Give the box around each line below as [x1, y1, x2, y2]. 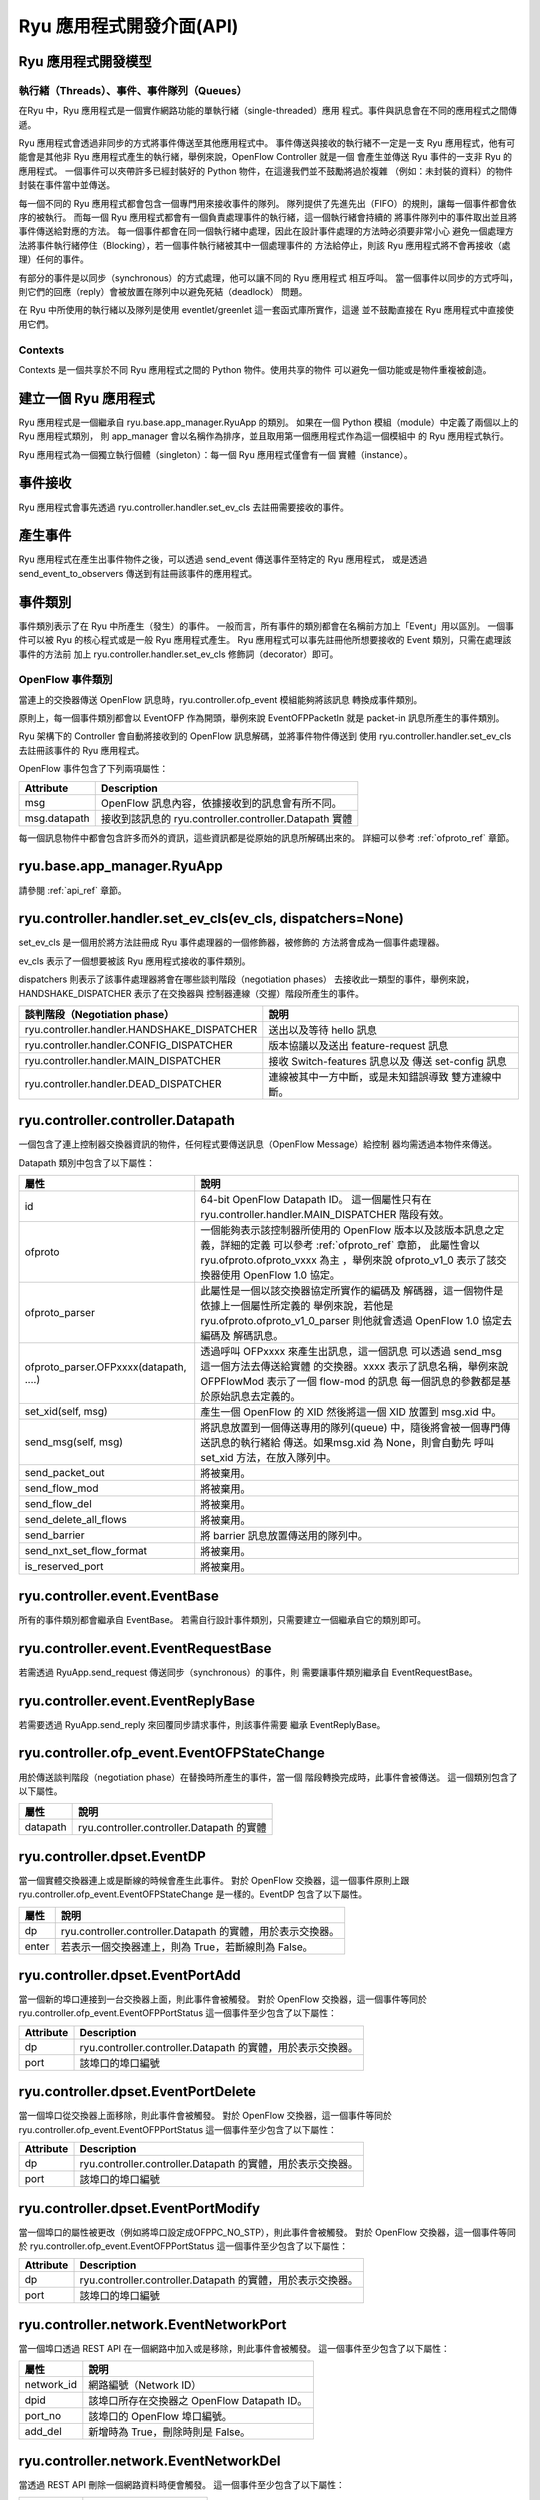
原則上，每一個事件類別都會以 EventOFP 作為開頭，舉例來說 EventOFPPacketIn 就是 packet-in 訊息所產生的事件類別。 [18, 712, 505, 724]
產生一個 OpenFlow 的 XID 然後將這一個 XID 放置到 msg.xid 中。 [200, 1405, 502, 1419]
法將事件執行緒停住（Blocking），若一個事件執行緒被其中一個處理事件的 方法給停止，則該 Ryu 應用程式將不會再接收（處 [18, 239, 511, 251]
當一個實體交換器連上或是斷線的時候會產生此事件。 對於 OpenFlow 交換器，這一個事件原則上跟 [18, 1874, 410, 1886]
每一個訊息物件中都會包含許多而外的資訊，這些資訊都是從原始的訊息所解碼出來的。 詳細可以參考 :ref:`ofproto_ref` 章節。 [18, 831, 515, 844]
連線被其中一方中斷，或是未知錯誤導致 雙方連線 [268, 1070, 492, 1084]
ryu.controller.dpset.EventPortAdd [18, 1967, 242, 1984]
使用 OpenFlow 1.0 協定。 [220, 1268, 340, 1282]
